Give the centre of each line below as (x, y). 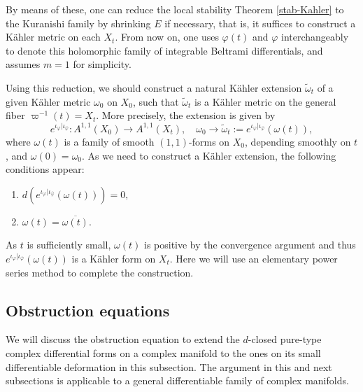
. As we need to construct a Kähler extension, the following (209, 155)
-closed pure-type (285, 339)
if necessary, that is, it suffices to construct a (260, 23)
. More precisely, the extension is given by (186, 115)
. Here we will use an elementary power (254, 258)
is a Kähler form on (114, 258)
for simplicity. (102, 64)
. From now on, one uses (167, 37)
